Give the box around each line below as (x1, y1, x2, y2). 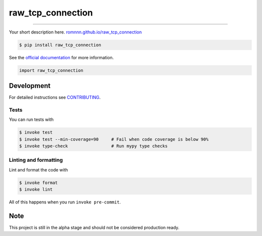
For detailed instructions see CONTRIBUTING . (9, 95, 101, 100)
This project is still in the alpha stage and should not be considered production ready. (9, 224, 180, 230)
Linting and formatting (9, 157, 63, 164)
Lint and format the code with (9, 167, 68, 172)
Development (9, 82, 51, 90)
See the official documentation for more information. (9, 54, 114, 60)
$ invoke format (19, 180, 58, 185)
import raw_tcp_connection (19, 67, 83, 73)
